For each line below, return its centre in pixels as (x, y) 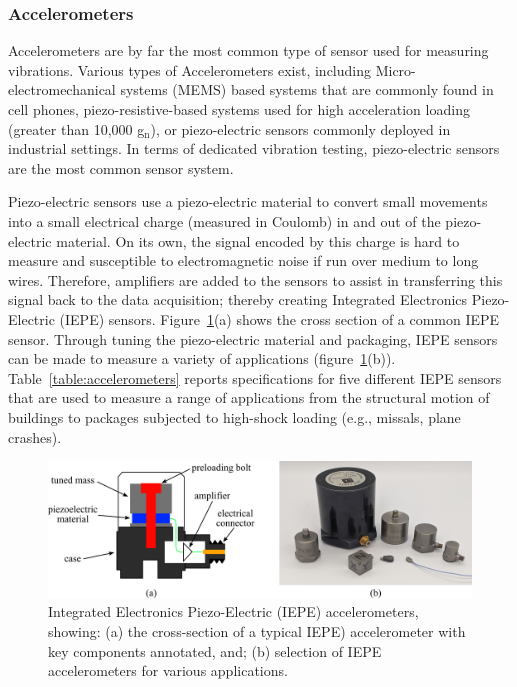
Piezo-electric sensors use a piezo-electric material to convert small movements (248, 201)
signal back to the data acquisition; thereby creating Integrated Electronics (238, 299)
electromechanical (62, 89)
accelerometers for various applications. (168, 670)
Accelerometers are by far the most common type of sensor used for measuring (248, 50)
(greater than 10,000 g (76, 128)
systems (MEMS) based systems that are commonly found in (307, 89)
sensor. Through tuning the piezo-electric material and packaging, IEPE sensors (253, 338)
